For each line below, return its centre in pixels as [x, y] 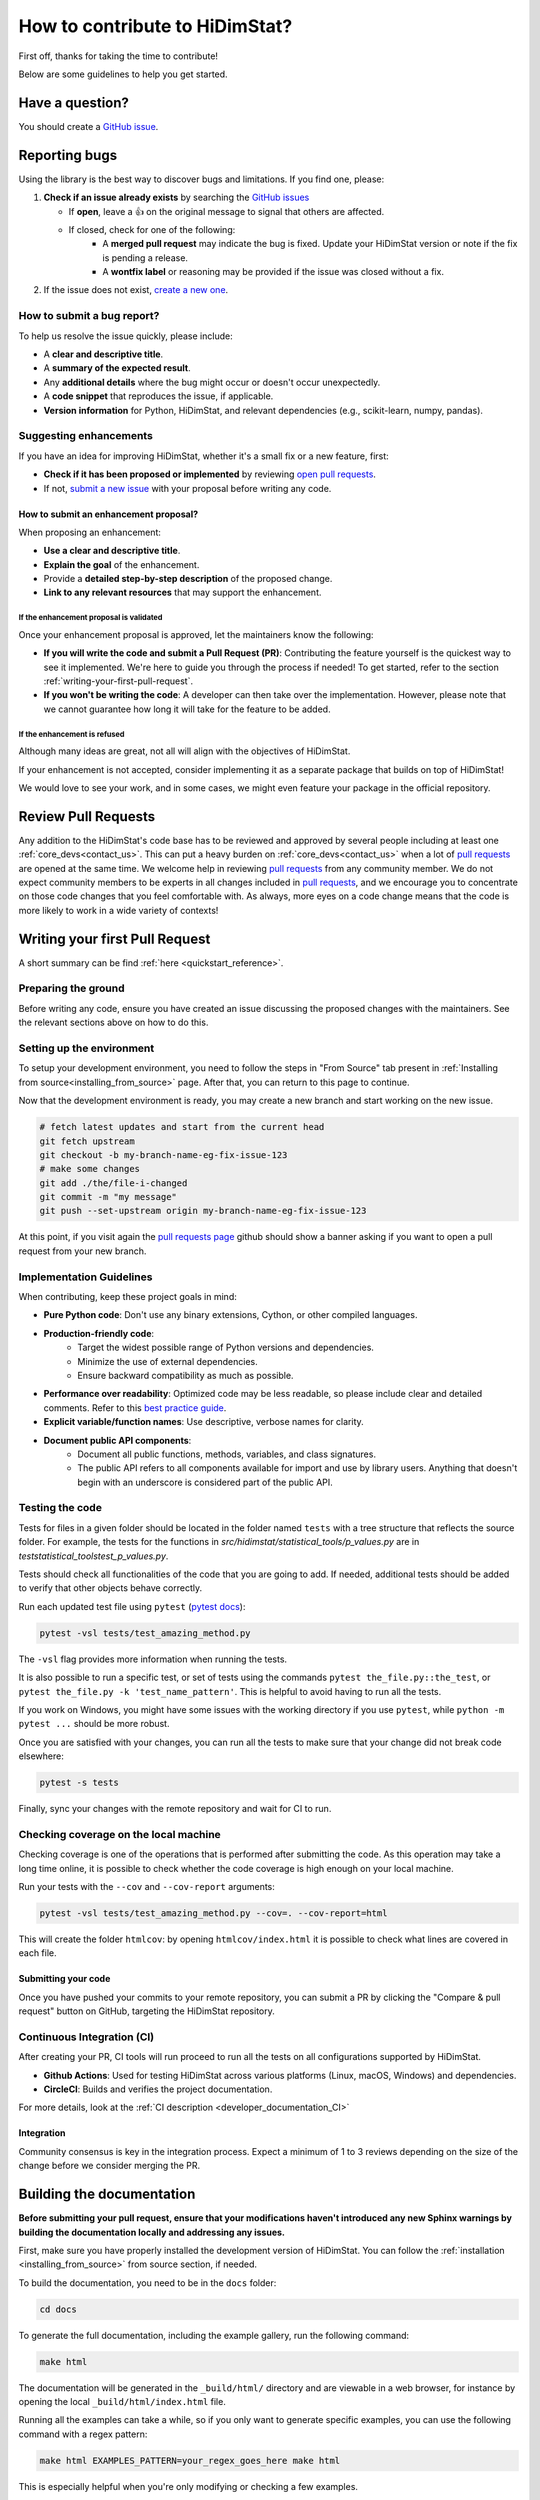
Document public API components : [117, 1440]
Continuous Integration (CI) [86, 2037]
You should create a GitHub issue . [88, 126]
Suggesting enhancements [86, 436]
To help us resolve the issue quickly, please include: [126, 336]
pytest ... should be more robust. [94, 1724]
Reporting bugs [68, 155]
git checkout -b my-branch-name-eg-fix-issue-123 [163, 1154]
